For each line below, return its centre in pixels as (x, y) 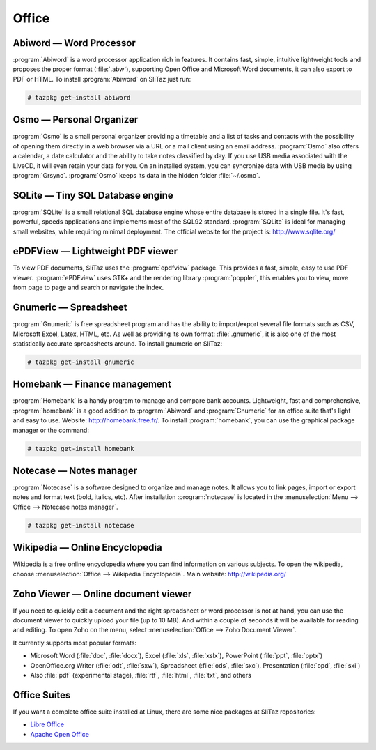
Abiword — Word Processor (74, 43)
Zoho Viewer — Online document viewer (102, 594)
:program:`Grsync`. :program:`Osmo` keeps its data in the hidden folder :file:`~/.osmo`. (136, 175)
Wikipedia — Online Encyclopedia (88, 548)
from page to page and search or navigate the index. (88, 288)
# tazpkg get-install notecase (81, 525)
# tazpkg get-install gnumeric (81, 362)
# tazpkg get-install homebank (81, 449)
